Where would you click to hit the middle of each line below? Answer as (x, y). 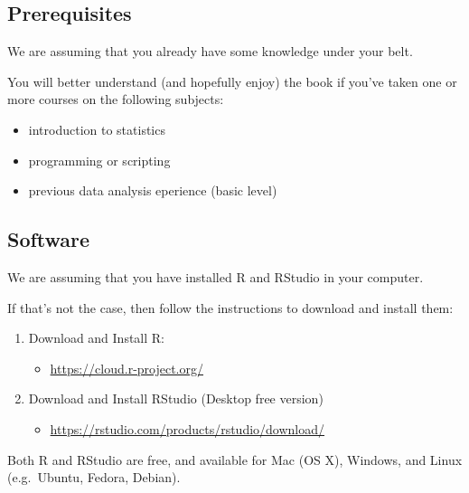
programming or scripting (99, 160)
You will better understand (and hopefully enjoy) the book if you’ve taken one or (232, 81)
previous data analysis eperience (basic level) (153, 190)
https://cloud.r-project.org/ (127, 368)
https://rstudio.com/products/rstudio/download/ (188, 428)
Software (49, 239)
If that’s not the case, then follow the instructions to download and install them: (230, 307)
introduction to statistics (97, 129)
